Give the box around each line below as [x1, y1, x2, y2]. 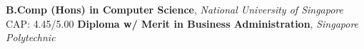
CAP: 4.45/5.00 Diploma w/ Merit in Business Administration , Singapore [6, 16, 359, 31]
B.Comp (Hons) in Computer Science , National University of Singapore [6, 2, 343, 16]
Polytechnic [6, 30, 56, 45]
